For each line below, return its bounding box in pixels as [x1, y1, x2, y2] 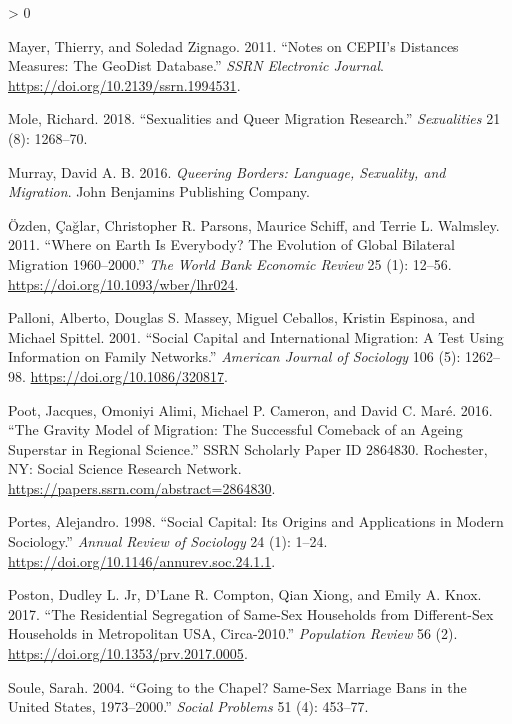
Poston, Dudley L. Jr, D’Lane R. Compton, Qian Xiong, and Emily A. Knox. [8, 584, 482, 605]
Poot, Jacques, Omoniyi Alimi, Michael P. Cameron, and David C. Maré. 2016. [8, 399, 493, 420]
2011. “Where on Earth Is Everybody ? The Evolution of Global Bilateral [8, 234, 455, 255]
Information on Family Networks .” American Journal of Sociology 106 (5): [8, 346, 461, 367]
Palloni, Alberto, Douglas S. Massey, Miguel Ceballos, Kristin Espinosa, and [8, 307, 476, 328]
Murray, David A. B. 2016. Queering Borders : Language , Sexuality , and [8, 161, 446, 182]
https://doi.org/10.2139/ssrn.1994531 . [8, 74, 241, 95]
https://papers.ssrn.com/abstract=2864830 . [8, 477, 276, 498]
